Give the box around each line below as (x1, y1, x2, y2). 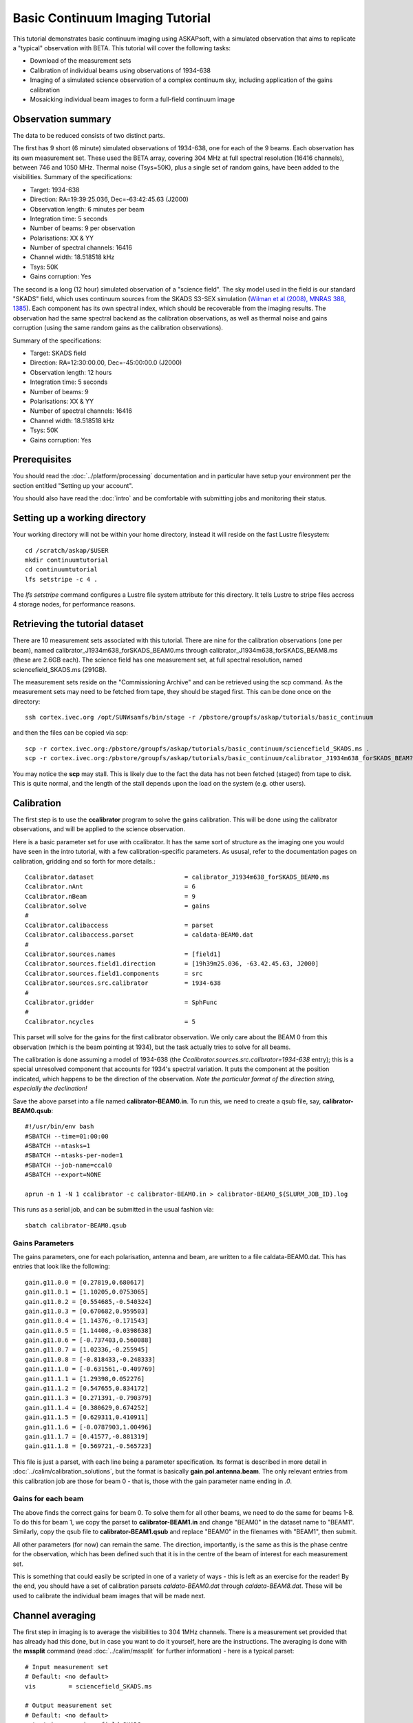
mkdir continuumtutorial (25, 555, 109, 564)
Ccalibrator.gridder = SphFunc (25, 998, 218, 1006)
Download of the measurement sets (30, 57, 131, 65)
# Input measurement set (25, 1663, 109, 1671)
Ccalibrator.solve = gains (25, 902, 210, 910)
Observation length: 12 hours (30, 368, 112, 376)
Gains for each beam (12, 1494, 84, 1504)
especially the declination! (12, 1084, 87, 1092)
